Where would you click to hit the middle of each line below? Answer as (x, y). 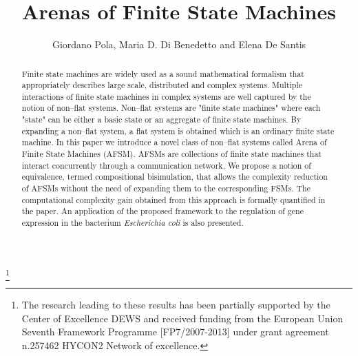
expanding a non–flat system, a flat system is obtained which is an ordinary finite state (178, 130)
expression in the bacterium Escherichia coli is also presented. (133, 223)
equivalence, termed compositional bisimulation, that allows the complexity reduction (175, 177)
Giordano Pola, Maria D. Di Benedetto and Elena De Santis (179, 44)
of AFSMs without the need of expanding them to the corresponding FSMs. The (166, 188)
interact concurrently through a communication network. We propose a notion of (166, 165)
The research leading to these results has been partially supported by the (176, 305)
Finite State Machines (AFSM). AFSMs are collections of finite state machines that (171, 154)
